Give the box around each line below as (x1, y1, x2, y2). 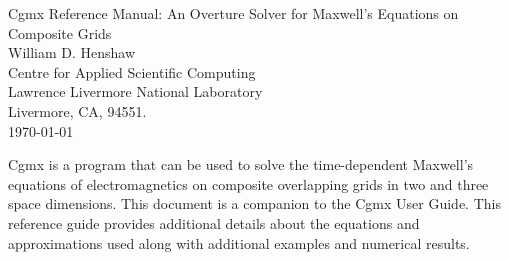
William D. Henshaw (8, 42, 136, 63)
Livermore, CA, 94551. (8, 100, 147, 121)
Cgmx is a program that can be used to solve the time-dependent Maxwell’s (8, 154, 474, 175)
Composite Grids (8, 22, 112, 43)
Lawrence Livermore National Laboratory (8, 81, 263, 102)
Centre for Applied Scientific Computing (8, 61, 256, 82)
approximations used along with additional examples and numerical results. (8, 232, 470, 253)
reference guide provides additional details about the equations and (8, 212, 420, 233)
